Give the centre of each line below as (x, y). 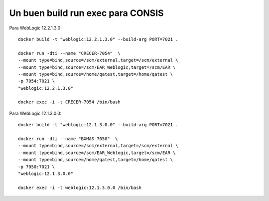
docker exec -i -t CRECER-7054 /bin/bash (69, 102)
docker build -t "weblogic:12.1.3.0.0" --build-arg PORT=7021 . (98, 125)
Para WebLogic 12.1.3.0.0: (35, 113)
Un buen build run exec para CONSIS (86, 13)
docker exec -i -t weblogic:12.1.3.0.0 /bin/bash (80, 188)
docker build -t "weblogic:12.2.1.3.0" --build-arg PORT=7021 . (98, 39)
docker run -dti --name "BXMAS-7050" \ (68, 139)
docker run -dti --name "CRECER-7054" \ (69, 53)
